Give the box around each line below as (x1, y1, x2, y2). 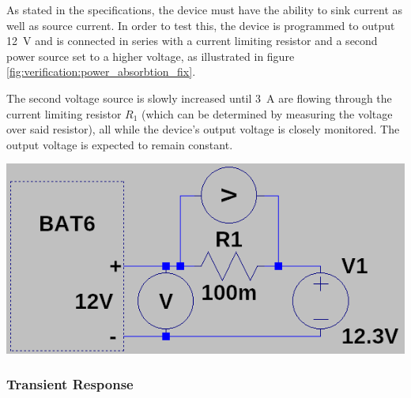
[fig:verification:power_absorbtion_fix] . (6, 63, 196, 80)
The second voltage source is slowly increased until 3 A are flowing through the (6, 89, 392, 106)
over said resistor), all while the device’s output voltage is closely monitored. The (6, 121, 400, 137)
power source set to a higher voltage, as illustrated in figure (6, 47, 295, 64)
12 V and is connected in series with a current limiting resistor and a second (6, 32, 378, 49)
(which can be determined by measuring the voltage (141, 105, 393, 122)
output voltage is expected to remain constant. (6, 136, 233, 152)
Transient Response (6, 374, 134, 394)
